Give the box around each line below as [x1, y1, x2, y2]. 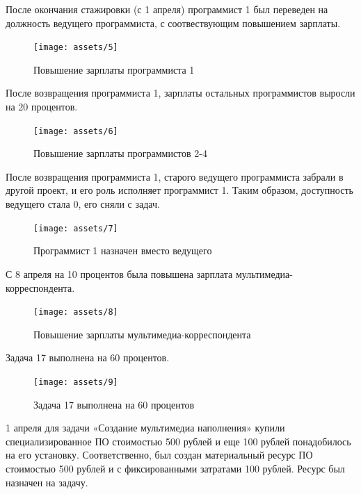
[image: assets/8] [33, 307, 118, 318]
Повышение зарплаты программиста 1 [33, 62, 195, 76]
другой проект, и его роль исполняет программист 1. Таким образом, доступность [6, 183, 353, 197]
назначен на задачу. [6, 475, 88, 489]
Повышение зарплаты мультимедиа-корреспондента [33, 327, 251, 341]
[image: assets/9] [33, 377, 118, 387]
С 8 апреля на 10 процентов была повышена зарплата [6, 266, 233, 281]
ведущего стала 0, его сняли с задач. [6, 197, 160, 211]
